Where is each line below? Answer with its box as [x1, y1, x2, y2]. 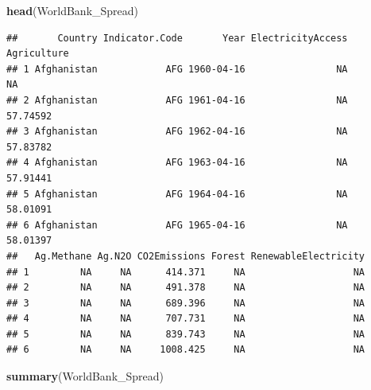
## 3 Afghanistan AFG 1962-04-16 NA [6, 126, 348, 138]
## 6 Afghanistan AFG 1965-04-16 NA [6, 219, 348, 231]
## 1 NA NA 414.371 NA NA [6, 266, 365, 278]
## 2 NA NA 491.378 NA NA [6, 282, 365, 294]
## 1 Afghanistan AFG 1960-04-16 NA [6, 63, 348, 75]
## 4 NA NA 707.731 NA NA [6, 313, 365, 325]
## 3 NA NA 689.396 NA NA [6, 297, 365, 309]
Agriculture [6, 48, 69, 60]
